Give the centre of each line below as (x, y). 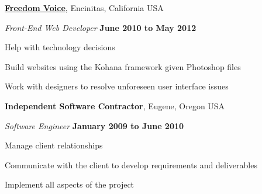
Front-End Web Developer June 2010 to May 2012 (101, 27)
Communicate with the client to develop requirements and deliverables (131, 164)
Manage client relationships (54, 145)
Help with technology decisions (60, 47)
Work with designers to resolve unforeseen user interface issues (117, 86)
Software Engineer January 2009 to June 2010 (94, 125)
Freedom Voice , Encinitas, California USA (84, 8)
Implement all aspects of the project (70, 184)
